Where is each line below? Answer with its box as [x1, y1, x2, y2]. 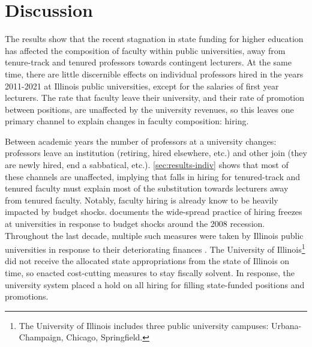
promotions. [5, 290, 49, 303]
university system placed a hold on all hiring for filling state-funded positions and [5, 278, 305, 291]
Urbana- [271, 319, 302, 331]
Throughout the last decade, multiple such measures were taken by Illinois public [5, 229, 304, 241]
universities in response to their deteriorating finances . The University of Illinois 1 [5, 241, 305, 255]
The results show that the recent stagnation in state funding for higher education [5, 32, 304, 45]
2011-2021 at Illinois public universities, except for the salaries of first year [5, 79, 279, 92]
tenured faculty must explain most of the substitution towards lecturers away [5, 182, 289, 195]
